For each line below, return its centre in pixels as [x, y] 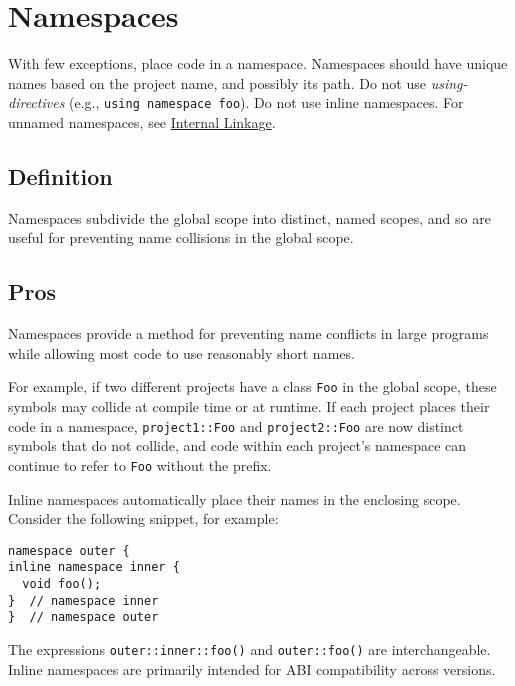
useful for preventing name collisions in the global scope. [181, 237]
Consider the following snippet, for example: [143, 518]
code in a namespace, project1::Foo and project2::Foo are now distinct [236, 425]
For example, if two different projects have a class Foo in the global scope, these [252, 386]
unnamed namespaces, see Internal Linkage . [142, 121]
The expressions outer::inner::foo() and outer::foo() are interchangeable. [249, 648]
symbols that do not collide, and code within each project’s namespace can [237, 445]
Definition [60, 175]
